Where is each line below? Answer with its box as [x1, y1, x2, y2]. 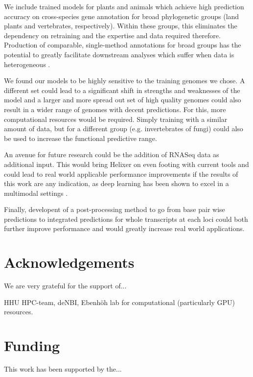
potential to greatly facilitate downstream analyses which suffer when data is [4, 49, 234, 59]
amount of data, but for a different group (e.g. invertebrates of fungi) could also [4, 123, 243, 134]
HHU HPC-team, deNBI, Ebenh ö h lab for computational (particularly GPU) [4, 297, 235, 307]
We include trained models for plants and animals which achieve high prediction [4, 1, 244, 11]
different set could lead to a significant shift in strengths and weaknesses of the [4, 85, 240, 95]
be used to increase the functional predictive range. [4, 133, 157, 143]
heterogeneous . [4, 59, 50, 69]
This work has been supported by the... [4, 364, 122, 374]
